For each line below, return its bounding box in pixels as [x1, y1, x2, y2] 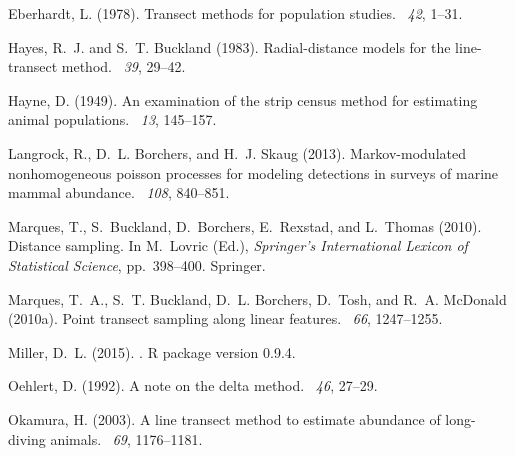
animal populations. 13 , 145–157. [8, 109, 217, 130]
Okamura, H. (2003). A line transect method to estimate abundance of [8, 408, 441, 429]
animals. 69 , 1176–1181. [50, 428, 203, 449]
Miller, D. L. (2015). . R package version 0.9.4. [8, 341, 296, 362]
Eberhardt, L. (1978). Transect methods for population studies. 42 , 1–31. [8, 3, 463, 23]
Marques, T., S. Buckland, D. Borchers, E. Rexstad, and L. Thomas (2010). [8, 215, 482, 236]
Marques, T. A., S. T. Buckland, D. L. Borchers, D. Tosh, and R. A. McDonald [8, 288, 507, 309]
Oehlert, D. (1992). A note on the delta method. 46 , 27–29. [8, 375, 378, 396]
